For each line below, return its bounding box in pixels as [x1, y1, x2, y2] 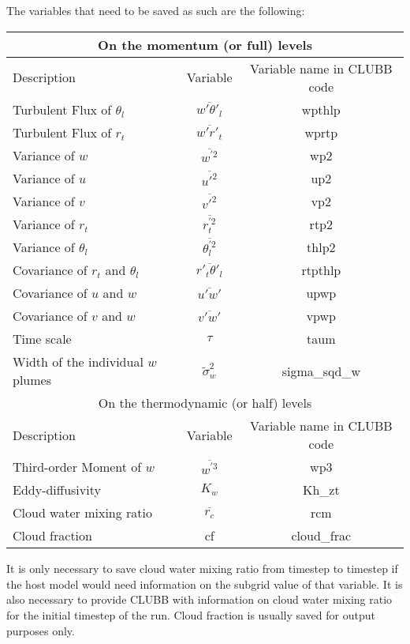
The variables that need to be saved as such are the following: [6, 2, 305, 18]
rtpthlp [301, 261, 341, 280]
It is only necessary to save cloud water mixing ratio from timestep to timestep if [6, 560, 398, 577]
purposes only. [6, 622, 75, 638]
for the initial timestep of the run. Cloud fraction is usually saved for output [6, 606, 375, 623]
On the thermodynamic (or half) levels [98, 394, 312, 412]
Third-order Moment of [13, 458, 142, 476]
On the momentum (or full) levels [98, 35, 312, 54]
